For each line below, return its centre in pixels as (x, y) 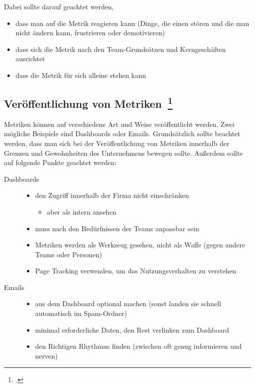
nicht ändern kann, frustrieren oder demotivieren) (90, 33)
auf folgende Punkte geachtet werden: (60, 162)
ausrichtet (30, 59)
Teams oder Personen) (68, 254)
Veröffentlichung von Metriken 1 (89, 102)
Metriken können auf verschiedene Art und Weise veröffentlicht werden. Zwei (119, 124)
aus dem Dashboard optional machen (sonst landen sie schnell (128, 303)
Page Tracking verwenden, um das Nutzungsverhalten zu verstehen (136, 271)
